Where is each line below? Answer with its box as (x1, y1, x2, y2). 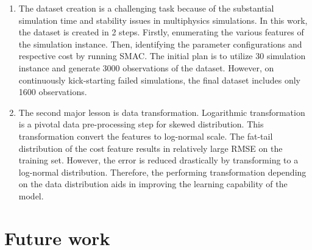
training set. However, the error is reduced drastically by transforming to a (18, 154, 299, 166)
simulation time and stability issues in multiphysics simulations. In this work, (18, 13, 308, 26)
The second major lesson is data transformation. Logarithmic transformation (18, 105, 305, 118)
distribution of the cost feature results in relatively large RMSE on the (18, 141, 283, 154)
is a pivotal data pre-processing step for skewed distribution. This (18, 118, 264, 130)
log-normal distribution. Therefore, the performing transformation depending (18, 165, 307, 178)
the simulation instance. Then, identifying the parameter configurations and (18, 37, 302, 50)
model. (18, 189, 44, 202)
